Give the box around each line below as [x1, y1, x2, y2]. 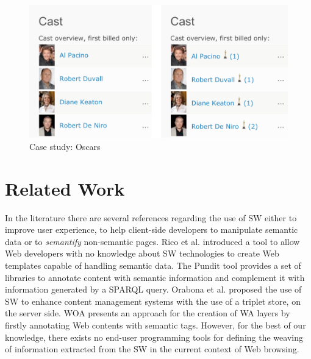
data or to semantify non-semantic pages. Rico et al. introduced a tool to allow [5, 235, 300, 247]
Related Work [5, 176, 125, 201]
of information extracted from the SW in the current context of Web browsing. [5, 343, 299, 355]
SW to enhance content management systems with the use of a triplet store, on [5, 294, 301, 307]
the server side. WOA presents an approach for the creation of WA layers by [5, 307, 290, 319]
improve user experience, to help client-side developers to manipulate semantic [5, 223, 298, 236]
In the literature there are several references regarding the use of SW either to [5, 211, 297, 224]
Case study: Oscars [29, 140, 101, 152]
